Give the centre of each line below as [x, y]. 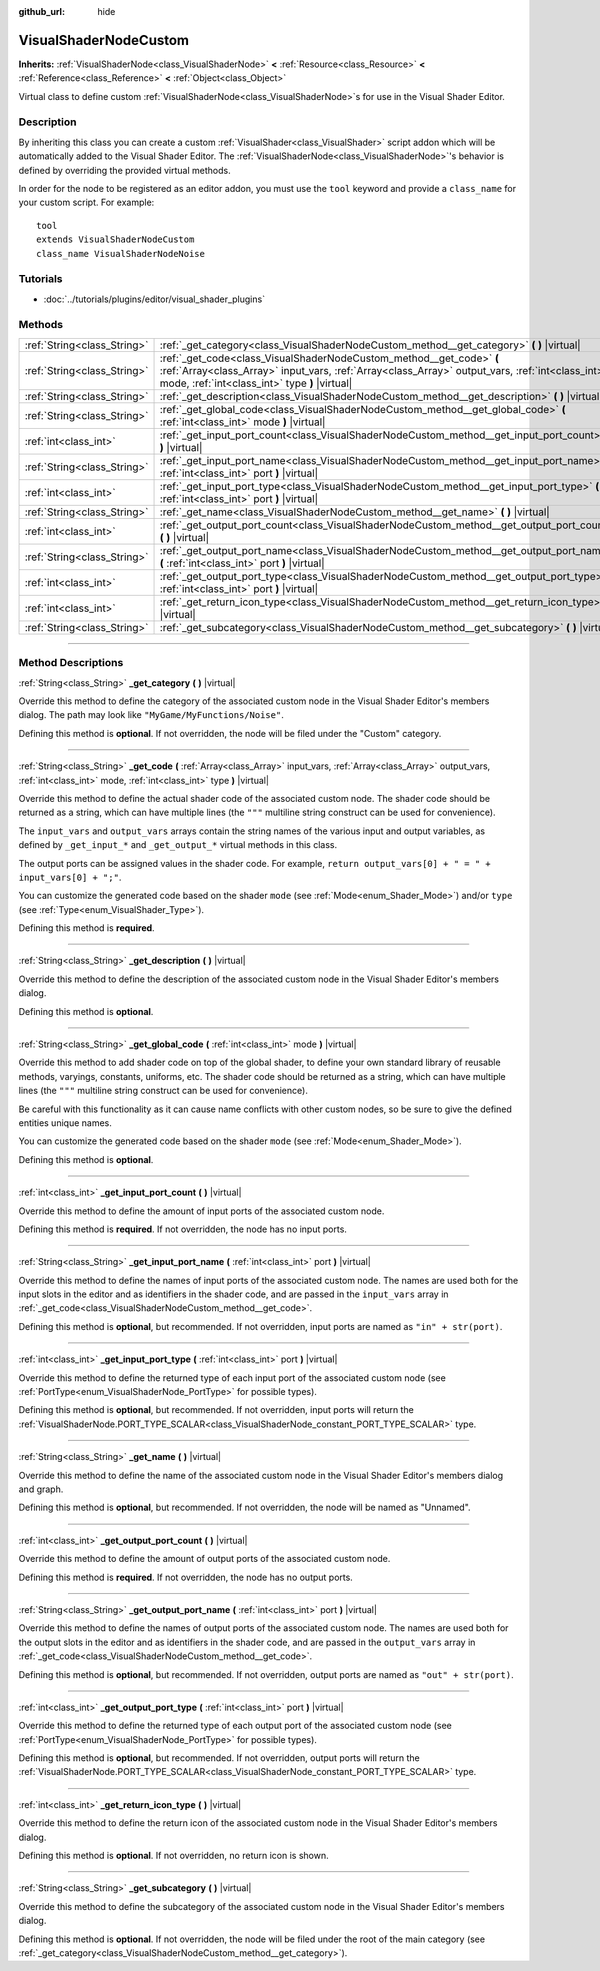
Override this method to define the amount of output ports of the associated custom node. [204, 1559]
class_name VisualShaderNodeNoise [120, 253]
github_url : [41, 11]
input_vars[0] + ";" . [70, 877]
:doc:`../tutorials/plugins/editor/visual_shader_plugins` [154, 299]
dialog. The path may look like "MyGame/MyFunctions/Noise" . [151, 715]
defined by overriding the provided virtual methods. [124, 170]
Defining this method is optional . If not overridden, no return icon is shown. [173, 1856]
